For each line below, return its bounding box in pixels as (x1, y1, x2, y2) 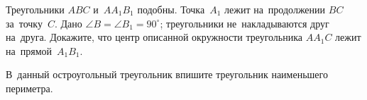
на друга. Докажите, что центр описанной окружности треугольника (6, 30, 303, 44)
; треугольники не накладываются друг (160, 15, 329, 30)
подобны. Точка (137, 2, 205, 16)
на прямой (6, 43, 52, 58)
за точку (6, 15, 43, 30)
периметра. (6, 80, 53, 95)
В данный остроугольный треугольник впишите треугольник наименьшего (6, 67, 328, 82)
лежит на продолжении (224, 2, 326, 16)
